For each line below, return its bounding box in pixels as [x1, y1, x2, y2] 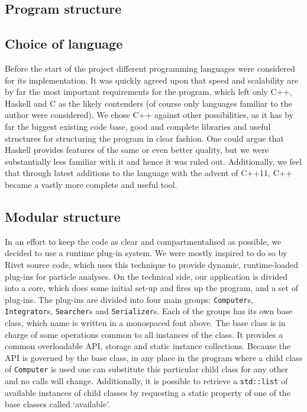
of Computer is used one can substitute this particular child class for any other [5, 363, 289, 375]
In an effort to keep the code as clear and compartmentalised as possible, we [5, 235, 282, 247]
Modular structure [5, 207, 121, 225]
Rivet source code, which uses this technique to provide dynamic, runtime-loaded [5, 258, 299, 270]
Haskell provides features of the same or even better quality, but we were [5, 143, 269, 156]
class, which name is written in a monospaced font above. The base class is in [5, 317, 286, 328]
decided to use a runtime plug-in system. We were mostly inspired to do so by [5, 247, 287, 259]
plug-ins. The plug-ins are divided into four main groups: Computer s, [5, 293, 253, 305]
